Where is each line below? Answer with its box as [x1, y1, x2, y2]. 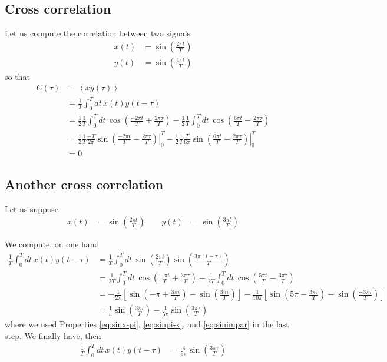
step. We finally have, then [5, 329, 101, 341]
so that [5, 70, 30, 82]
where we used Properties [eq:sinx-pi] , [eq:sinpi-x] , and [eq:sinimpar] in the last [5, 318, 289, 330]
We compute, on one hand [5, 238, 100, 250]
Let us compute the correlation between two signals [5, 27, 191, 39]
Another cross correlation [5, 175, 164, 193]
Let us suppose [5, 202, 59, 214]
